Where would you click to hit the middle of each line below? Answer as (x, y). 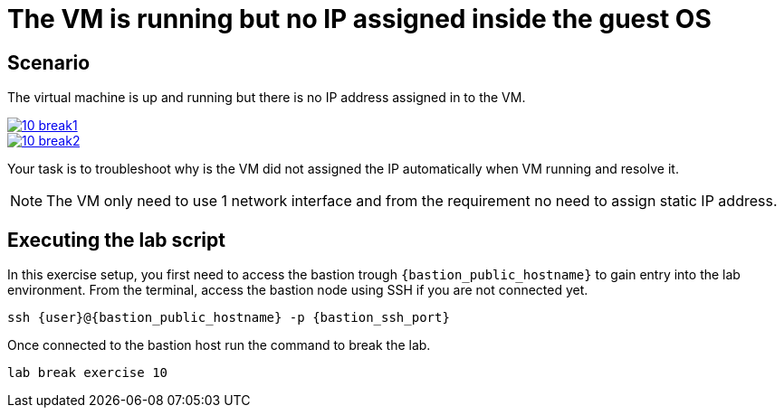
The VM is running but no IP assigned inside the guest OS (359, 19)
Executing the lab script (116, 240)
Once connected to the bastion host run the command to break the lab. (219, 345)
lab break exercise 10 (88, 373)
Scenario (49, 62)
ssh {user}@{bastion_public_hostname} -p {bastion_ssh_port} (229, 318)
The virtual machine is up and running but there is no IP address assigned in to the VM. (267, 98)
